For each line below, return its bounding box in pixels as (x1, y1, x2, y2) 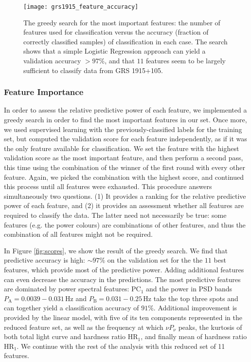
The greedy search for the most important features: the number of (23, 17, 220, 27)
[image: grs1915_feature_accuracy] (23, 3, 139, 10)
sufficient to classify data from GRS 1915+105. (23, 65, 163, 75)
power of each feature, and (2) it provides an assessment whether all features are (4, 200, 244, 210)
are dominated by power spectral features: (4, 284, 129, 294)
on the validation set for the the (107, 255, 203, 265)
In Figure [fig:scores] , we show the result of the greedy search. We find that (4, 245, 228, 255)
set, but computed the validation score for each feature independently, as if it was (4, 133, 247, 144)
